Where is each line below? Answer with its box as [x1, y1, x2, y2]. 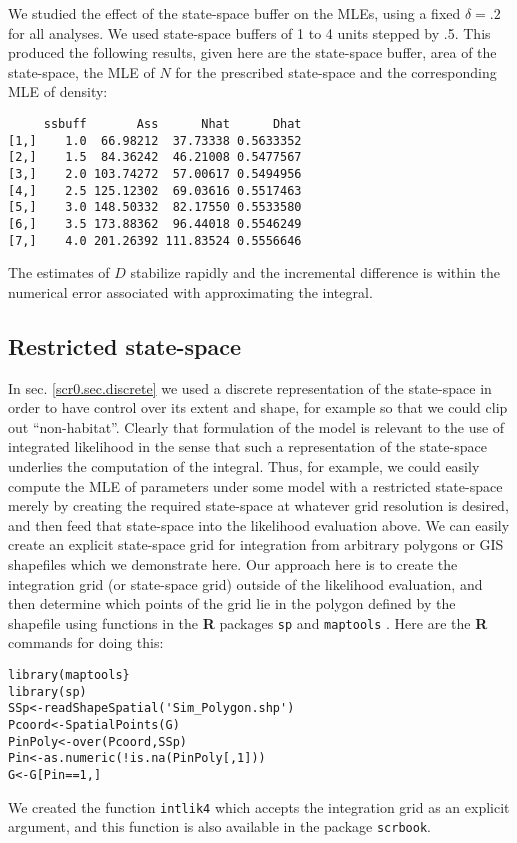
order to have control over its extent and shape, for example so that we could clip [8, 397, 508, 418]
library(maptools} [8, 667, 130, 682]
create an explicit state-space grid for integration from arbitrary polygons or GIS [8, 534, 504, 555]
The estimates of [8, 262, 110, 283]
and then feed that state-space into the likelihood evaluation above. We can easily [8, 514, 510, 535]
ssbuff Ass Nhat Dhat [43, 116, 302, 131]
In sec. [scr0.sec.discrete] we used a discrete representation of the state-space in [8, 377, 492, 398]
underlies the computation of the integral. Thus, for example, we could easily [8, 455, 480, 476]
